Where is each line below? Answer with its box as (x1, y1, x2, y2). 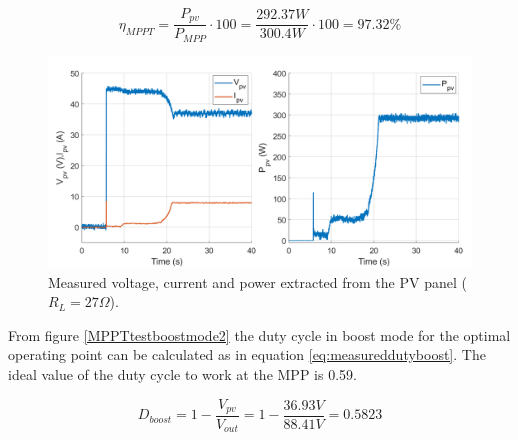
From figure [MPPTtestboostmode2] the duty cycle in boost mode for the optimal (8, 324, 511, 345)
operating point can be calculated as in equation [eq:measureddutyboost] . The (8, 344, 486, 365)
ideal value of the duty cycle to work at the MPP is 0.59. (8, 363, 357, 384)
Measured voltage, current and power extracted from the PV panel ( (48, 271, 467, 292)
